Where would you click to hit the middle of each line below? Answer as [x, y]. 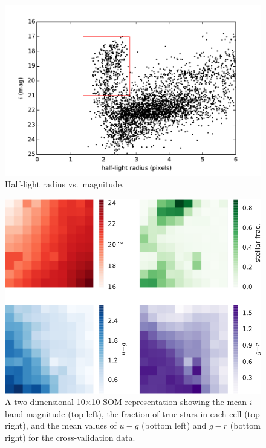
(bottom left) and [174, 425]
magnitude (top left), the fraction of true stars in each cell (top [143, 413]
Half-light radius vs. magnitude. [65, 184]
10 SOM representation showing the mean [169, 402]
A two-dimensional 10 [45, 402]
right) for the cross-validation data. [70, 437]
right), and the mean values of [61, 425]
